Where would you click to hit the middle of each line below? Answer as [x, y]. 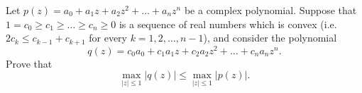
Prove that [29, 63]
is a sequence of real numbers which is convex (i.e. [228, 24]
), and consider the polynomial [270, 38]
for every [108, 38]
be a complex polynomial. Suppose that [270, 10]
